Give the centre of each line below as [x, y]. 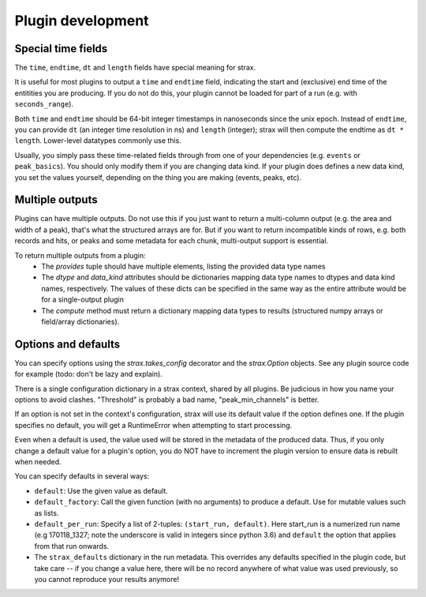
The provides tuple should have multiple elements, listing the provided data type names [183, 267]
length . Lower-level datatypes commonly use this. [98, 141]
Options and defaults [67, 344]
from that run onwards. [72, 546]
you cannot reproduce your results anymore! [107, 579]
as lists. [47, 513]
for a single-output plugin [82, 299]
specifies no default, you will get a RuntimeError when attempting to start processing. [153, 425]
